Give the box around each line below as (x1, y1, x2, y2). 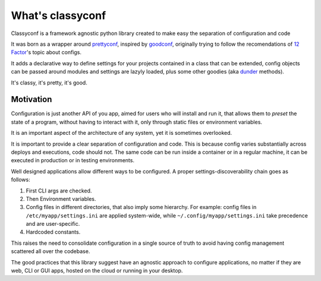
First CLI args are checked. (26, 187, 92, 194)
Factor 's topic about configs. (11, 49, 82, 56)
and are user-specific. (26, 220, 80, 228)
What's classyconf (11, 9, 106, 22)
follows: (11, 176, 30, 184)
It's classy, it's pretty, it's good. (11, 79, 87, 86)
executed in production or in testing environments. (11, 157, 135, 164)
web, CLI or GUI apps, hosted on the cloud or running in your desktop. (11, 267, 183, 274)
